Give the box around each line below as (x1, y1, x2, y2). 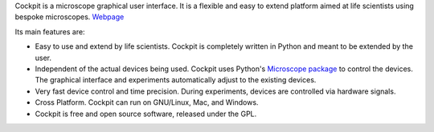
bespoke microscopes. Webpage (14, 12, 125, 22)
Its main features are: (14, 26, 85, 36)
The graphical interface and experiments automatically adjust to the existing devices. (35, 75, 317, 85)
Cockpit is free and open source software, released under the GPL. (35, 109, 257, 118)
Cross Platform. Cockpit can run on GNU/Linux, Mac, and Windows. (35, 98, 259, 107)
